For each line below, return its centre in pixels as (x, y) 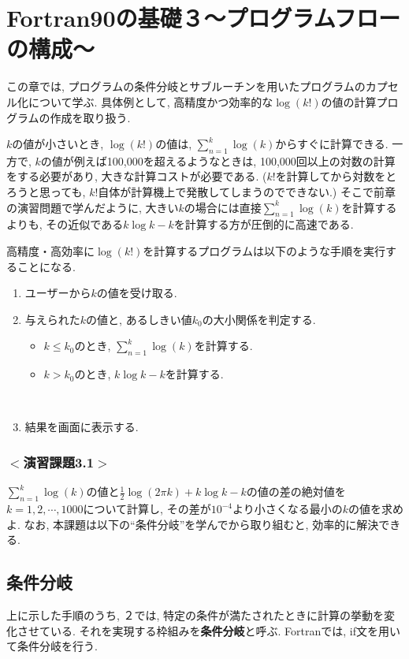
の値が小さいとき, (58, 144)
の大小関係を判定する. (259, 319)
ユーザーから (58, 293)
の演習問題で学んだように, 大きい (93, 207)
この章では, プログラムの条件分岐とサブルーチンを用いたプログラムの (186, 86)
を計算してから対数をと (336, 176)
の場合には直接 (223, 207)
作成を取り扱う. (90, 117)
